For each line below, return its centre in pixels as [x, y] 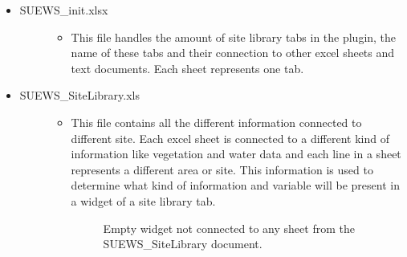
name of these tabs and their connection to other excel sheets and [233, 53]
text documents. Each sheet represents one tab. [187, 68]
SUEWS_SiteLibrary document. [183, 244]
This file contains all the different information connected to [216, 122]
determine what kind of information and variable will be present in [235, 185]
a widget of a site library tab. [143, 200]
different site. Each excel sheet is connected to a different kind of [230, 138]
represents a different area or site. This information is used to [222, 169]
